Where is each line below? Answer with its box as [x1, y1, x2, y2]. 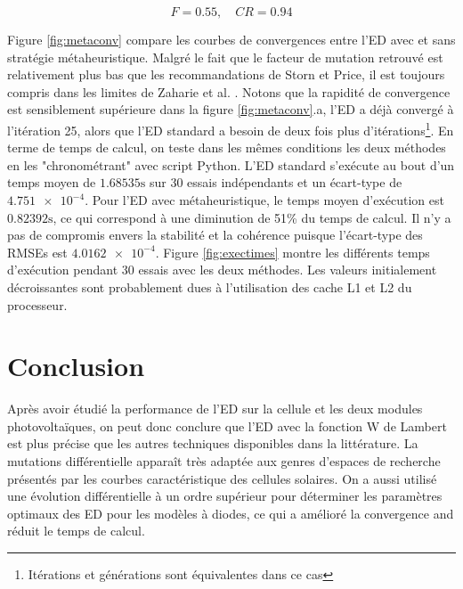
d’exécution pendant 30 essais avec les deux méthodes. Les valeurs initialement [7, 260, 437, 279]
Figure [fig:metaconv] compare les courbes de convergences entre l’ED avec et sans [7, 30, 456, 48]
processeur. [7, 295, 68, 314]
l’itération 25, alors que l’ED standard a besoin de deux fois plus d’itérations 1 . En [7, 118, 454, 139]
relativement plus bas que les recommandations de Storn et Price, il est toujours [7, 65, 445, 84]
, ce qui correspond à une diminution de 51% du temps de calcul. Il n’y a [53, 208, 451, 226]
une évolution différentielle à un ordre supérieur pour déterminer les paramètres [7, 487, 443, 505]
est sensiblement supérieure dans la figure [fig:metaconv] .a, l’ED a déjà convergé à [7, 100, 454, 119]
